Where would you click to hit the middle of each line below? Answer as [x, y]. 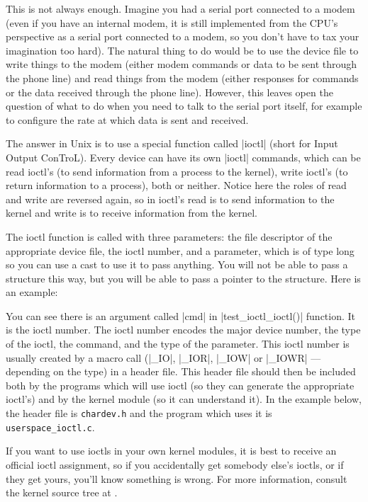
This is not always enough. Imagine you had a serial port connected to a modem [180, 8]
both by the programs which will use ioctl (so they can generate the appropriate [180, 385]
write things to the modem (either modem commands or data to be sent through [182, 64]
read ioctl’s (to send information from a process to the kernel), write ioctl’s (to [177, 171]
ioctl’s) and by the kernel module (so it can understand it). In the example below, [184, 399]
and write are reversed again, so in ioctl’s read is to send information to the [170, 199]
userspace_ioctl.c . [50, 427]
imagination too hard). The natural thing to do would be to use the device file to [182, 50]
